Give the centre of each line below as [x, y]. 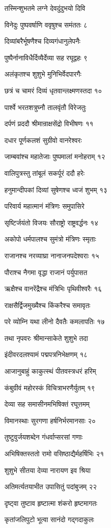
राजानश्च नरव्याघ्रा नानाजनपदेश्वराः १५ [52, 255]
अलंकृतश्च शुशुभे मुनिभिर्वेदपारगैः [43, 74]
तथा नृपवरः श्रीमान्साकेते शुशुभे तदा [46, 338]
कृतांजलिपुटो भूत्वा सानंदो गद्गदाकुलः [49, 519]
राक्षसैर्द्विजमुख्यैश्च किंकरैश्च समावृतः [47, 305]
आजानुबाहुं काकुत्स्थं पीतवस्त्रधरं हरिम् [50, 371]
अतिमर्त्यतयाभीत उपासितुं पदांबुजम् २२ [51, 486]
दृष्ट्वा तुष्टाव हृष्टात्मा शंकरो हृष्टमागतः [51, 503]
